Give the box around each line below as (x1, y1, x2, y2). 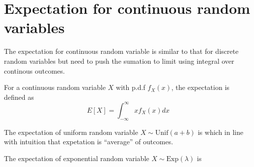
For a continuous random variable (4, 82, 106, 92)
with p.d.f (116, 82, 145, 92)
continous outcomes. (4, 65, 65, 76)
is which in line (197, 126, 244, 137)
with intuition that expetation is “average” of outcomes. (4, 136, 173, 147)
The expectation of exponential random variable (4, 153, 149, 163)
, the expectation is (171, 82, 230, 92)
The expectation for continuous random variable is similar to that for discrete (4, 46, 239, 56)
